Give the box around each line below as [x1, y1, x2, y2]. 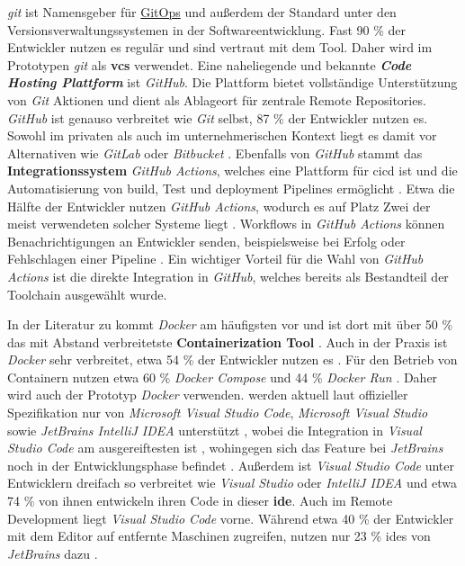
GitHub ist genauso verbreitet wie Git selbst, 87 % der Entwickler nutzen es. [7, 108, 428, 127]
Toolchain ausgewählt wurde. [7, 284, 167, 303]
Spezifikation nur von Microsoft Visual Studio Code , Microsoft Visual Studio [7, 403, 428, 422]
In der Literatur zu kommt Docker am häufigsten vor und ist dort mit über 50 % [7, 315, 453, 334]
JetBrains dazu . [7, 544, 98, 562]
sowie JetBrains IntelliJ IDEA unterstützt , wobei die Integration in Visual [7, 420, 422, 439]
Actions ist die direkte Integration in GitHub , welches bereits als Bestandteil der [7, 266, 449, 285]
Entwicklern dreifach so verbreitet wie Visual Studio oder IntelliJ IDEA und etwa [7, 473, 457, 492]
